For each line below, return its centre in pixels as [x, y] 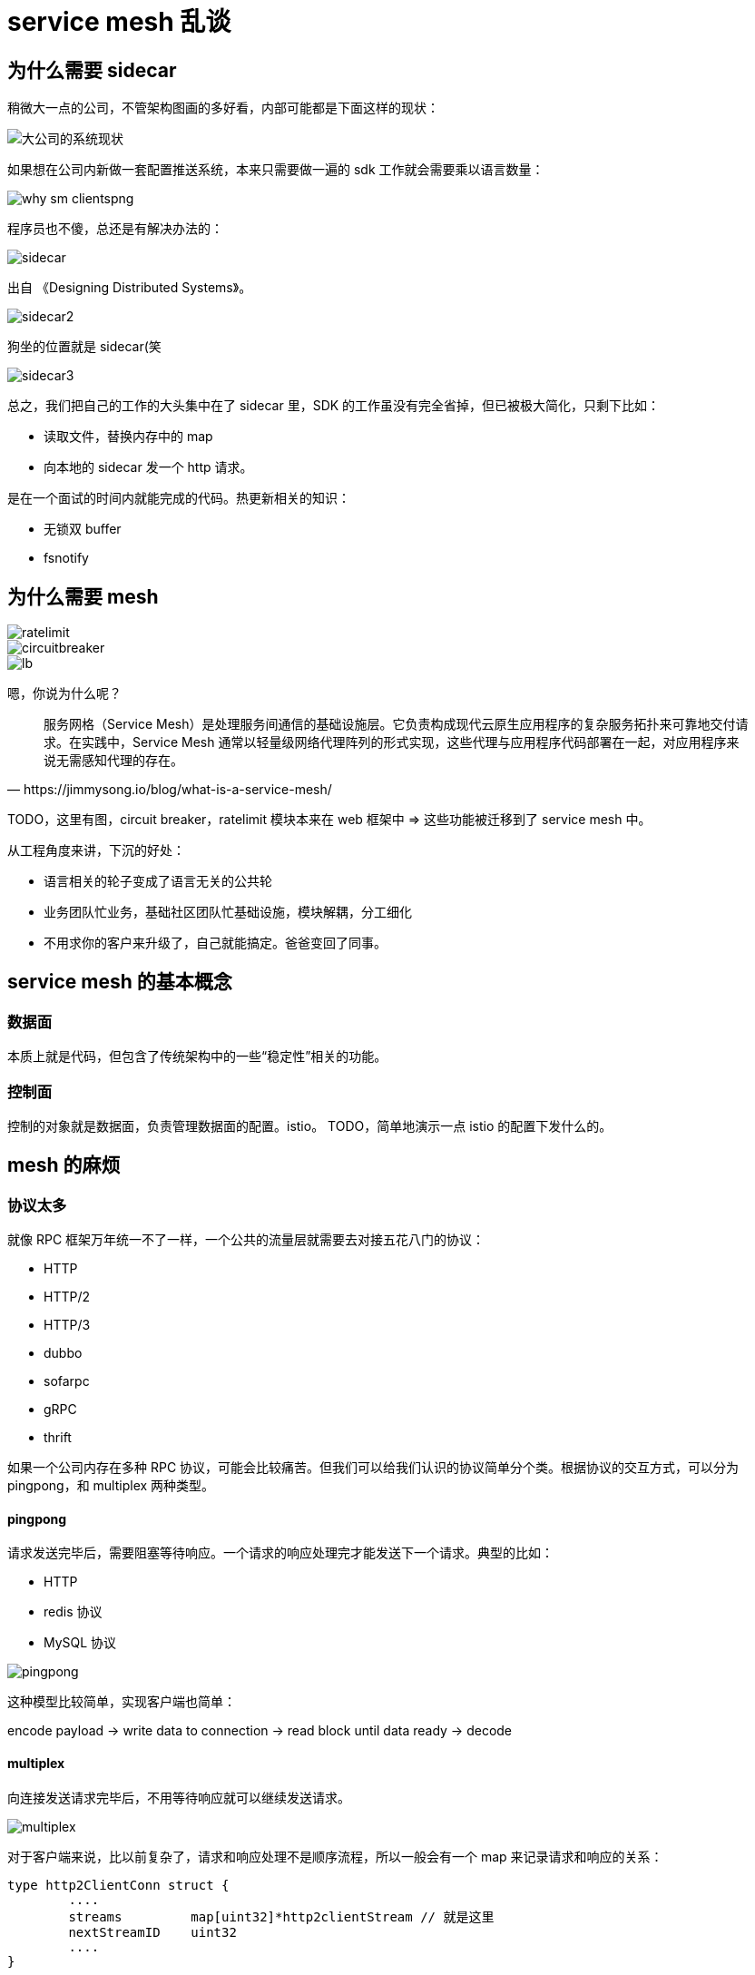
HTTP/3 [67, 1325]
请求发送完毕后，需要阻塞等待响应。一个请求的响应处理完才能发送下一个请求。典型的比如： [280, 1553]
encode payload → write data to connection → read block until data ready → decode [260, 1731]
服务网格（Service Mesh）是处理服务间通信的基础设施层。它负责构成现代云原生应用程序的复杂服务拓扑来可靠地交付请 [396, 724]
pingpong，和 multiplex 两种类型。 [111, 1486]
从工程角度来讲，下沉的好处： [96, 850]
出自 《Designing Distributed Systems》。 [130, 288]
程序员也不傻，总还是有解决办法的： [115, 229]
